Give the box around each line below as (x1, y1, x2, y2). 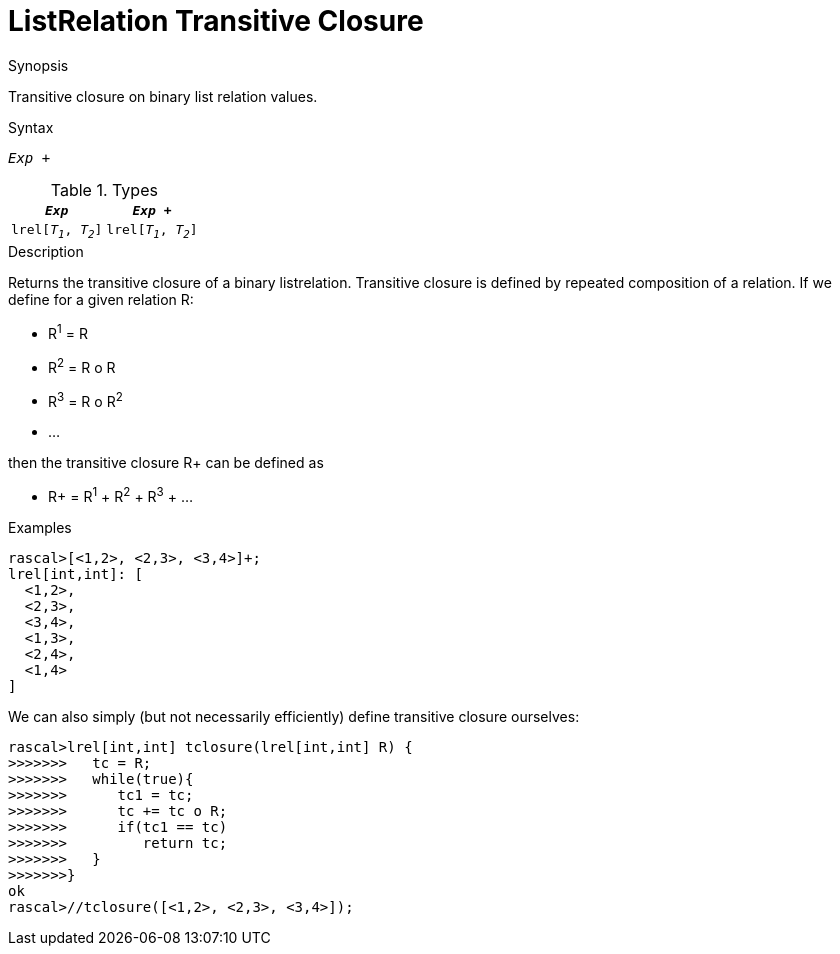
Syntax (8, 118, 54, 136)
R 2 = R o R (48, 356, 116, 376)
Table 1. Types (50, 179, 158, 200)
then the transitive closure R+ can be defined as (8, 454, 324, 472)
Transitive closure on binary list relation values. (8, 87, 318, 105)
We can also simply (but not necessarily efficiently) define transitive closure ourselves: (8, 707, 580, 725)
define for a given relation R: (8, 291, 194, 309)
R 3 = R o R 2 (48, 389, 123, 410)
